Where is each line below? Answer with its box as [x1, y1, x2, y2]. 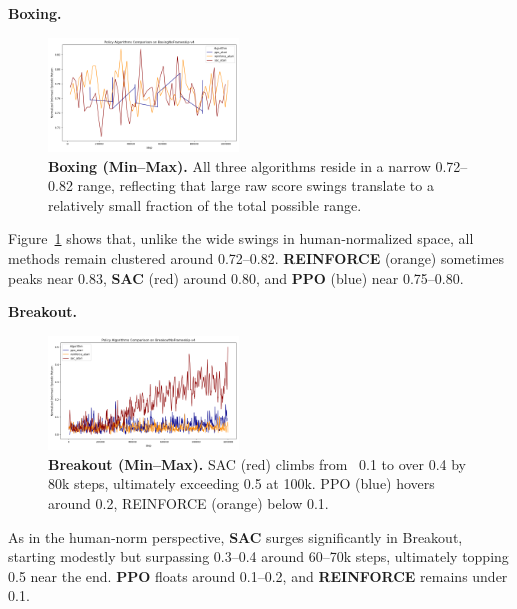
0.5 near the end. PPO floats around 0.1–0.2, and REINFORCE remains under [8, 565, 508, 586]
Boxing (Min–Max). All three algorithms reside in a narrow [48, 155, 431, 176]
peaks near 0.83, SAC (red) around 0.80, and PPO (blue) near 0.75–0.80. [8, 267, 464, 288]
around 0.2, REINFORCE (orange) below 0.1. [48, 493, 329, 514]
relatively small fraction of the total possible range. [48, 194, 362, 215]
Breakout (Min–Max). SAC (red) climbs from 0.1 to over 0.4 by [48, 453, 466, 474]
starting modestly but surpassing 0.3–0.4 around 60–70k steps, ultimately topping [8, 546, 509, 567]
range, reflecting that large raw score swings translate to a [77, 175, 434, 196]
